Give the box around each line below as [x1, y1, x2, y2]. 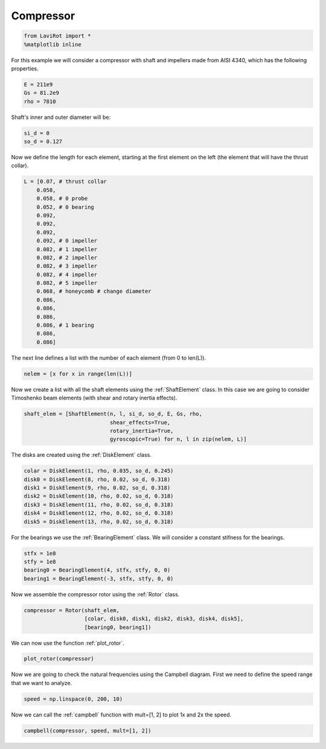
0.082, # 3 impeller [36, 263, 98, 270]
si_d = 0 [24, 130, 50, 136]
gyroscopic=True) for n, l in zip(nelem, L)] [109, 436, 247, 443]
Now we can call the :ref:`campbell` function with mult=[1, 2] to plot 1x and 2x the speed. [11, 711, 232, 718]
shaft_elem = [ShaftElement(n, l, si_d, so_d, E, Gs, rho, [24, 410, 202, 418]
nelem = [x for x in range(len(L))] [24, 370, 133, 377]
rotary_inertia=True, [109, 427, 174, 434]
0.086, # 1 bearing [36, 322, 95, 329]
